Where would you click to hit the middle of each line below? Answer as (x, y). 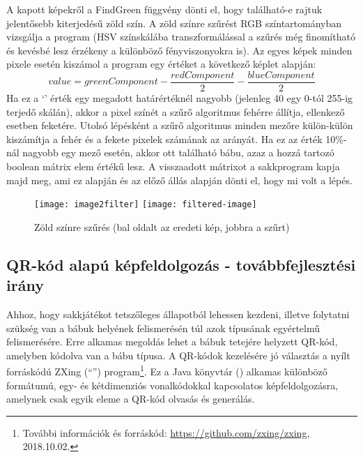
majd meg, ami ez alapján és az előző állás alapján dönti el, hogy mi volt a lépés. (179, 180)
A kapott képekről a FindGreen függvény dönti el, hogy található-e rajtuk (164, 9)
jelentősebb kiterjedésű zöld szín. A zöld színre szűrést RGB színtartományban (174, 23)
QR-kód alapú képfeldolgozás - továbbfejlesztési (181, 264)
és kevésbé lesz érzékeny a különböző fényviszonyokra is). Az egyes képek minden (179, 50)
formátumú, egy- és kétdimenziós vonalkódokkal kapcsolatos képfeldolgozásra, (172, 385)
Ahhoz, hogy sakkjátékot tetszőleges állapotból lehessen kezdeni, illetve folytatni (178, 314)
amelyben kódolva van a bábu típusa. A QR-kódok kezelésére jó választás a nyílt (178, 355)
